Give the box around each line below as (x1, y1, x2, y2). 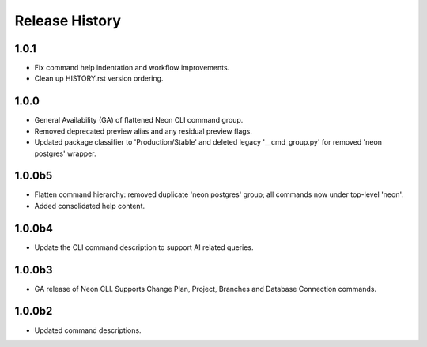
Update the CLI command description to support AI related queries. (34, 242, 254, 252)
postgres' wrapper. (34, 149, 96, 158)
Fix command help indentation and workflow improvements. (34, 63, 230, 73)
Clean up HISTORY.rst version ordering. (34, 74, 164, 83)
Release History (14, 12, 122, 29)
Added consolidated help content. (34, 201, 145, 210)
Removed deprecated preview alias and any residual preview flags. (34, 126, 253, 136)
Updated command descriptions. (34, 325, 142, 335)
